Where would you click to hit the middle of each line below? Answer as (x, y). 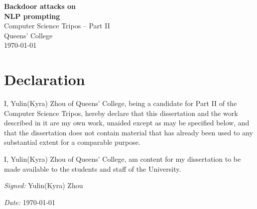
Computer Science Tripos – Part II (57, 26)
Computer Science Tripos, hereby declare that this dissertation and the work (121, 113)
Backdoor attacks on (40, 6)
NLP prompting (32, 16)
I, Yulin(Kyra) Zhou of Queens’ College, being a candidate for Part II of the (121, 103)
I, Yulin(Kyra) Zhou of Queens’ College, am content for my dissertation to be (123, 159)
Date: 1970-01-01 (30, 202)
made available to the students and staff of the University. (93, 168)
